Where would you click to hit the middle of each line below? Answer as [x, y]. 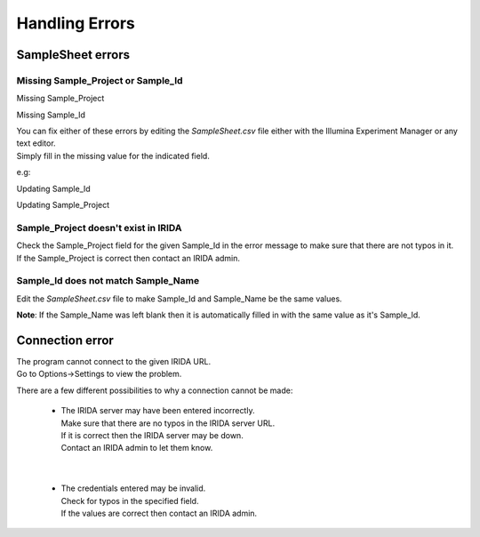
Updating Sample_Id [53, 188]
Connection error [65, 340]
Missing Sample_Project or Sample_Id [100, 80]
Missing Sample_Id [51, 115]
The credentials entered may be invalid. [133, 488]
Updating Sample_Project [63, 205]
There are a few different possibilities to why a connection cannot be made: [155, 390]
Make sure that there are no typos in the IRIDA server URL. [168, 423]
